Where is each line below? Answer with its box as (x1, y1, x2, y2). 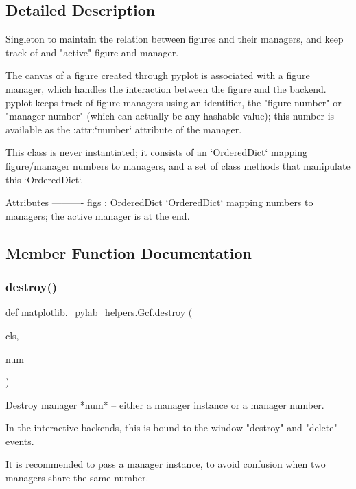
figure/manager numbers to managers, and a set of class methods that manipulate (5, 158, 351, 172)
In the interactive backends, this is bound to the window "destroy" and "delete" (5, 420, 337, 435)
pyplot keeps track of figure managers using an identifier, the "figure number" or (5, 95, 342, 109)
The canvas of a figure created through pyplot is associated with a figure (5, 68, 310, 82)
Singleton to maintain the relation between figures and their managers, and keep (5, 32, 344, 46)
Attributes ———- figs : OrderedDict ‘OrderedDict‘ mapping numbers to (5, 195, 313, 209)
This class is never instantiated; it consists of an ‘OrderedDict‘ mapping (5, 145, 307, 159)
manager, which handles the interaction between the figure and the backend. (5, 81, 327, 95)
